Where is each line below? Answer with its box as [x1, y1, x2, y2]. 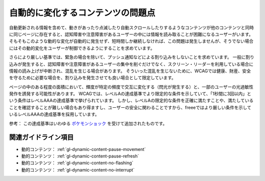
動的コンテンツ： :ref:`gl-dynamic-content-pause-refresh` [21, 153, 139, 159]
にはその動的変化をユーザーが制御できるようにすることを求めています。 [9, 45, 155, 51]
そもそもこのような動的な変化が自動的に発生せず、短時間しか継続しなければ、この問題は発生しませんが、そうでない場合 [9, 38, 254, 44]
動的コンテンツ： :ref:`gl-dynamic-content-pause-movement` [21, 146, 146, 152]
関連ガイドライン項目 [9, 133, 74, 142]
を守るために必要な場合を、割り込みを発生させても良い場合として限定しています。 [9, 75, 176, 81]
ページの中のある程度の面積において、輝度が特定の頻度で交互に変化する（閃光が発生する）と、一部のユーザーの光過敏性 [9, 84, 254, 90]
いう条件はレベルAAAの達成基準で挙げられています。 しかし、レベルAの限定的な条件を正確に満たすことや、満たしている [9, 97, 254, 103]
